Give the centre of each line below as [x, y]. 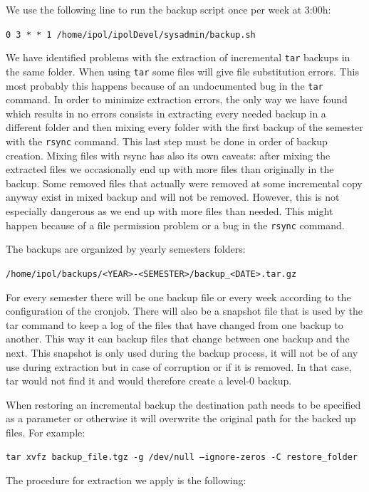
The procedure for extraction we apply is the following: [126, 480]
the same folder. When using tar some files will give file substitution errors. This [182, 71]
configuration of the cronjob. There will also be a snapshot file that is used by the [184, 311]
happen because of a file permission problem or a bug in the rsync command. [175, 225]
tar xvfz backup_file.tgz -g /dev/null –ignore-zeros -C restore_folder [182, 457]
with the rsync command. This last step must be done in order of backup [167, 141]
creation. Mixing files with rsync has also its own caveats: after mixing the [168, 155]
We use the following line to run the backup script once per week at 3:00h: [168, 9]
